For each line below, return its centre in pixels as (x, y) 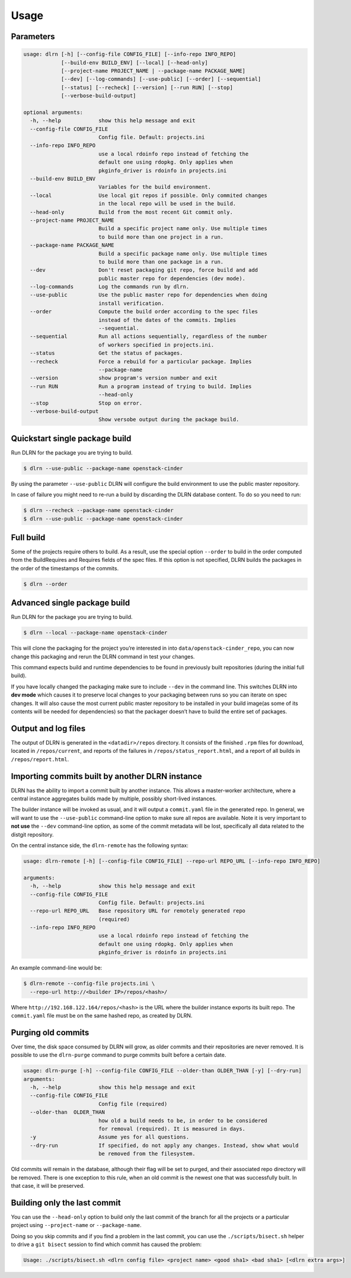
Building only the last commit (66, 1202)
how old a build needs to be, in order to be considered (183, 1120)
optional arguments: (53, 112)
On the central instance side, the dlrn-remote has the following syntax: (100, 845)
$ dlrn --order (45, 584)
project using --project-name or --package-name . (76, 1225)
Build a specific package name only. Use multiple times (183, 253)
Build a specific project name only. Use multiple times (183, 229)
